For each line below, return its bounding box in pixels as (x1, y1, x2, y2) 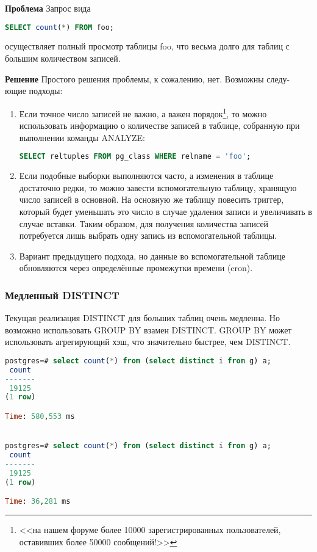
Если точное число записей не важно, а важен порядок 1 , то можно (19, 105, 267, 120)
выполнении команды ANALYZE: (19, 131, 146, 143)
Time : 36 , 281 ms (5, 497, 71, 506)
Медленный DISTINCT (5, 287, 119, 302)
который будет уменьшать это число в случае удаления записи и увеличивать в (19, 205, 312, 217)
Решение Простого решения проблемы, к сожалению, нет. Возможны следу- (5, 72, 290, 85)
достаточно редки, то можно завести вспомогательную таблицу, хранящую (19, 181, 297, 194)
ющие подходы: (5, 84, 63, 97)
